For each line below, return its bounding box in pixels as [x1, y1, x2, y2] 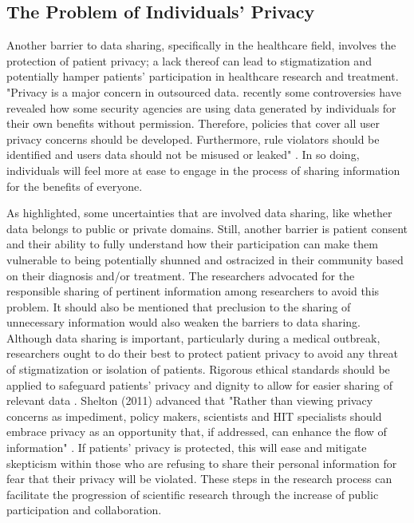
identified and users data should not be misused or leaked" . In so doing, [6, 146, 360, 163]
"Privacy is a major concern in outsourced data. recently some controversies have [6, 83, 401, 100]
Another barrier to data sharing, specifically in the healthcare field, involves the [6, 37, 396, 53]
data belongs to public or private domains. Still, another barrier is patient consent [6, 220, 408, 236]
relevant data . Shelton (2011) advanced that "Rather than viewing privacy [6, 392, 373, 409]
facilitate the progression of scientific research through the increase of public [6, 485, 379, 502]
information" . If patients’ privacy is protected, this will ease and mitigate [6, 439, 367, 456]
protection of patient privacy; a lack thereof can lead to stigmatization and [6, 52, 372, 69]
